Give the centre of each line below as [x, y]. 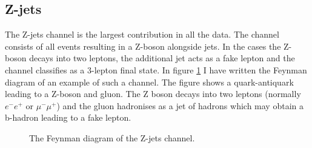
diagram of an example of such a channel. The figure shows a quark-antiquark [149, 82]
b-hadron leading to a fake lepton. [68, 117]
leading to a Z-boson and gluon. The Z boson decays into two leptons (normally [153, 94]
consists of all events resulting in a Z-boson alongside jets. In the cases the [143, 46]
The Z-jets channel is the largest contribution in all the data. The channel [142, 34]
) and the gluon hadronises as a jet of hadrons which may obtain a [180, 105]
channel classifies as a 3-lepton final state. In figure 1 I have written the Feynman [156, 69]
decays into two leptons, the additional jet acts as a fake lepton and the [162, 58]
